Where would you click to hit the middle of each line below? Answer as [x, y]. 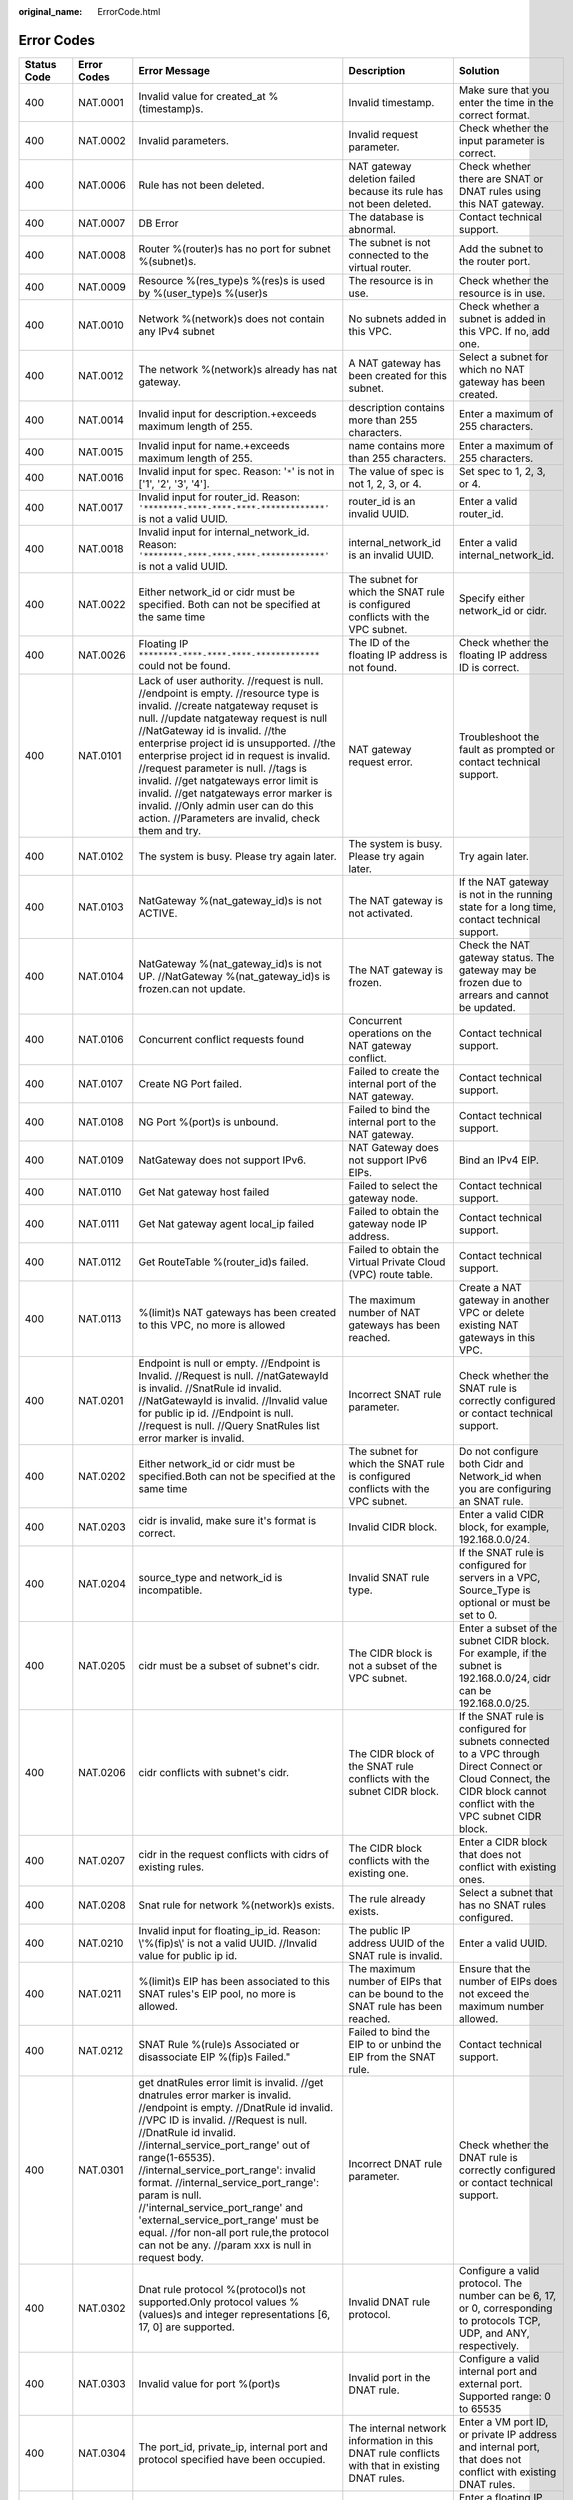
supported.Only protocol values [212, 2302]
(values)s [160, 2314]
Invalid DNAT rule [389, 2302]
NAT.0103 [101, 907]
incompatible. [170, 1590]
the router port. [494, 261]
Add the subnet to [501, 248]
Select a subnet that [506, 1892]
